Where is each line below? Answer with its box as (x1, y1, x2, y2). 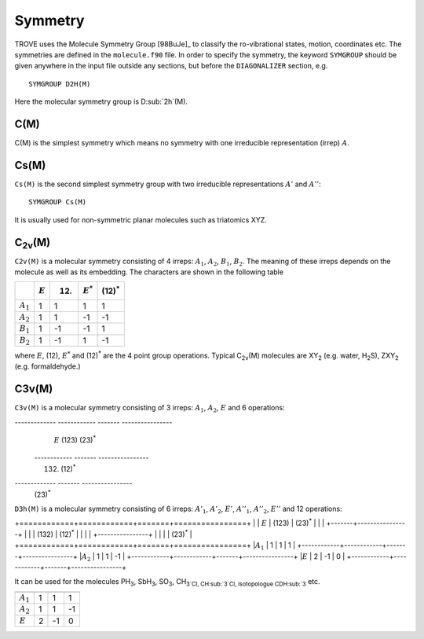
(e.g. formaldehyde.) (14, 362, 82, 371)
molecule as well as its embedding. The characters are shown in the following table (14, 267, 284, 277)
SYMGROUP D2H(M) (28, 79, 91, 88)
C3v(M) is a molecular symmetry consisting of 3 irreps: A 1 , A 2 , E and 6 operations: (14, 403, 286, 414)
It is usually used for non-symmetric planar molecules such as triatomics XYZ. (14, 215, 267, 224)
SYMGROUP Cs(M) (28, 197, 87, 207)
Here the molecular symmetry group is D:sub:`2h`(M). (14, 97, 188, 106)
